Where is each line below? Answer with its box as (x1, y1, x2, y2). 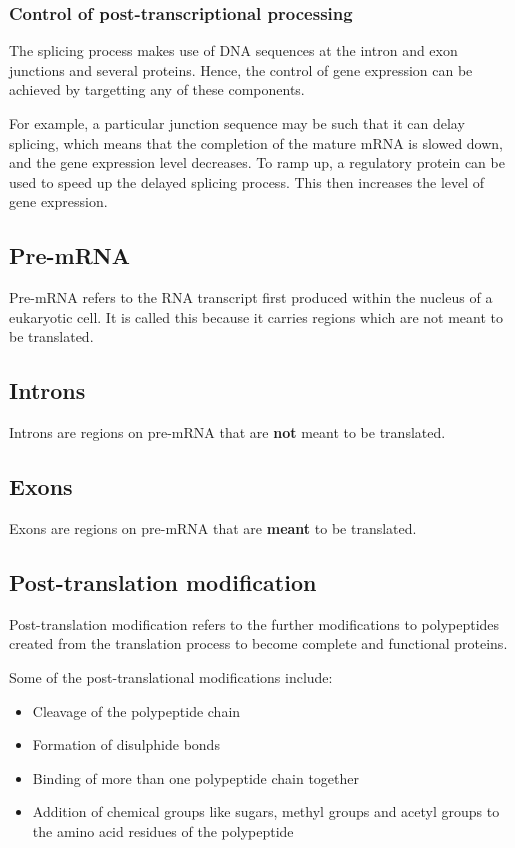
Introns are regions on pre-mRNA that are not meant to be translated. (9, 422, 446, 443)
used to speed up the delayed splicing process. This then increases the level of (9, 171, 485, 192)
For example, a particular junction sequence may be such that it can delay (9, 113, 465, 133)
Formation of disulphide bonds (32, 734, 220, 755)
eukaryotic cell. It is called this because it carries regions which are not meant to (9, 306, 504, 327)
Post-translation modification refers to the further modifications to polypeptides (9, 613, 500, 634)
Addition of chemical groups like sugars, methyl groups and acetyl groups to (32, 801, 500, 822)
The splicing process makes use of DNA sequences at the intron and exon (9, 40, 458, 61)
